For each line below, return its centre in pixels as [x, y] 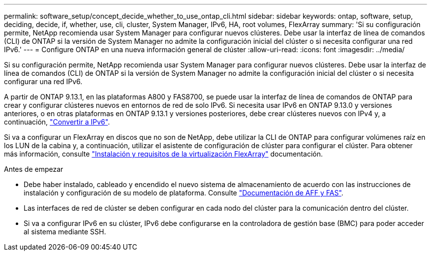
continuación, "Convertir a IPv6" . [57, 122]
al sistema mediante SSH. [65, 232]
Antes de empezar [34, 169]
